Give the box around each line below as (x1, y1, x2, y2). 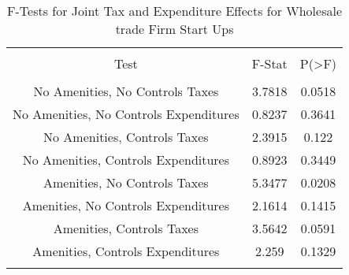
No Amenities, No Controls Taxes (33, 82, 219, 100)
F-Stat (251, 54, 288, 72)
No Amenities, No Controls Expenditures (13, 105, 239, 123)
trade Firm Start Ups (115, 20, 234, 38)
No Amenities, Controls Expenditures (22, 151, 230, 169)
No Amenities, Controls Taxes (43, 128, 209, 146)
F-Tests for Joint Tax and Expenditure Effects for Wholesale (7, 2, 343, 20)
